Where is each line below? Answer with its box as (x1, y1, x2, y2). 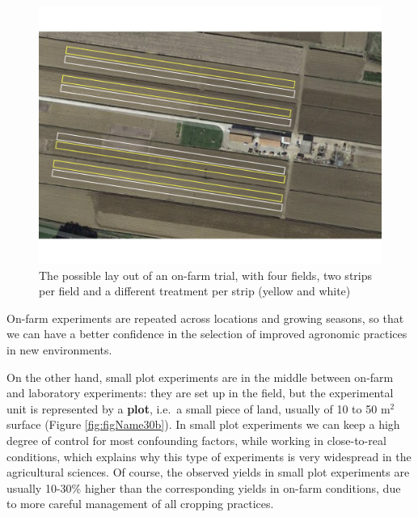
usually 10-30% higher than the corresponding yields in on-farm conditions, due (6, 479, 401, 496)
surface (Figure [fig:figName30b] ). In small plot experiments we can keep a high (6, 416, 400, 433)
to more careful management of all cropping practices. (6, 495, 274, 512)
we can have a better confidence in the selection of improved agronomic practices (6, 325, 407, 342)
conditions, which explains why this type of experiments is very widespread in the (6, 447, 412, 464)
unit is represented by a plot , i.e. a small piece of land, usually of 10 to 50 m (6, 400, 391, 417)
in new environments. (6, 341, 112, 358)
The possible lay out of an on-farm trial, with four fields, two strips (39, 266, 373, 283)
